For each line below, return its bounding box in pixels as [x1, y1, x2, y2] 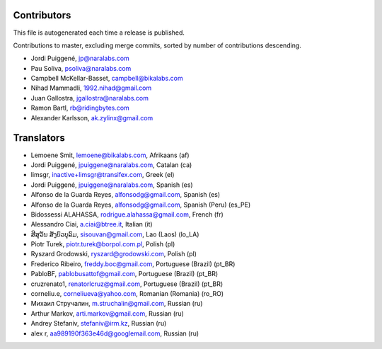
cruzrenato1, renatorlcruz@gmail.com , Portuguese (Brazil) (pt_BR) [30, 280, 224, 288]
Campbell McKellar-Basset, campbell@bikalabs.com [30, 74, 183, 83]
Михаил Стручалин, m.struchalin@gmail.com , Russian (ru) [30, 299, 203, 308]
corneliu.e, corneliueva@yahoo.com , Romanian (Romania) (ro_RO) [30, 290, 224, 298]
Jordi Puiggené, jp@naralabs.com [30, 54, 130, 63]
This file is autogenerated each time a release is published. [13, 28, 185, 37]
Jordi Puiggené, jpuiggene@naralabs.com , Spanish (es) [30, 181, 194, 189]
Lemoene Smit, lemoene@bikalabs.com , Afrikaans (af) [30, 151, 190, 159]
